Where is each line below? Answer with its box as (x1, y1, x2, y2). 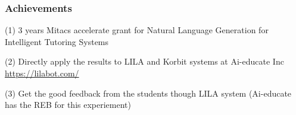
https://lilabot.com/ (5, 67, 79, 79)
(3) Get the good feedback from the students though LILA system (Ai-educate (5, 87, 292, 99)
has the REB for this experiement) (5, 98, 131, 111)
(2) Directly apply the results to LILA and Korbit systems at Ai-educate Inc (5, 55, 284, 68)
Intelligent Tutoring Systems (5, 35, 109, 47)
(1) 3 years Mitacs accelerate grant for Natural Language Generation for (5, 24, 269, 36)
